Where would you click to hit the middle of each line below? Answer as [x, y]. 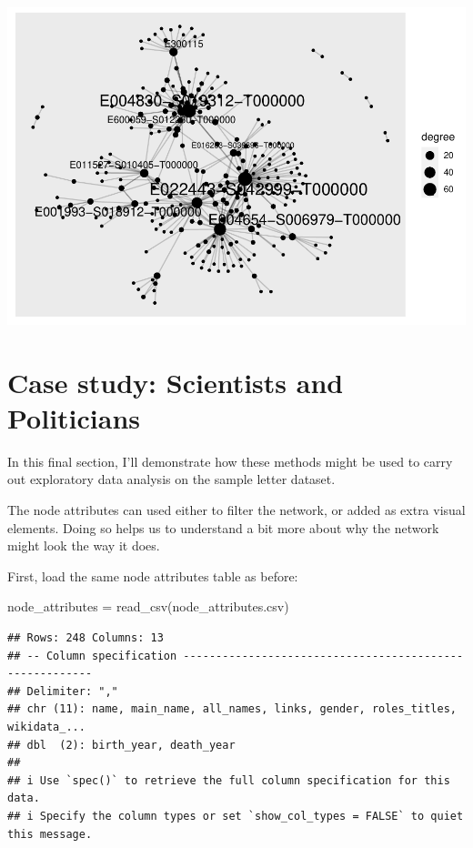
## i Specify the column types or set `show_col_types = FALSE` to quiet [236, 816]
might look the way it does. [84, 545]
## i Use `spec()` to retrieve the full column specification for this [229, 780]
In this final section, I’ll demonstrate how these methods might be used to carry [230, 461]
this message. [50, 834]
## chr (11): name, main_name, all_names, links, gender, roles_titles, [232, 709]
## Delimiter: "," [63, 691]
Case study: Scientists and [176, 382]
